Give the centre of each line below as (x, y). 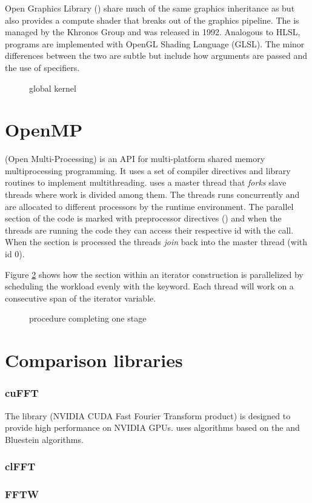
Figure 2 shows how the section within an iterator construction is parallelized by (154, 274)
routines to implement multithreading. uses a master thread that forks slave (146, 182)
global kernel (53, 88)
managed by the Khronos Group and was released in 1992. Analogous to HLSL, (153, 32)
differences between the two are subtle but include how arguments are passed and (156, 56)
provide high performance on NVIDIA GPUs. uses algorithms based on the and (152, 427)
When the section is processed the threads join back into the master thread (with (156, 242)
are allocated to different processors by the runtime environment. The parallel (149, 206)
